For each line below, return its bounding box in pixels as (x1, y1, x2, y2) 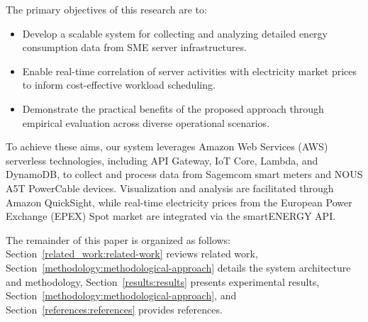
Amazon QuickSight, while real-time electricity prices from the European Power (6, 194, 352, 209)
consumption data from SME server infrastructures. (22, 40, 247, 55)
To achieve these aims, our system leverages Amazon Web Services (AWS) (6, 139, 328, 154)
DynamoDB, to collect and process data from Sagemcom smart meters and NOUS (6, 167, 363, 182)
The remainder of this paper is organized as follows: (6, 232, 231, 247)
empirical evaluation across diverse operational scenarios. (22, 115, 270, 130)
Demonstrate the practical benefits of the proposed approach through (22, 101, 324, 116)
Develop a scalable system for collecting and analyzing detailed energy (22, 26, 328, 40)
